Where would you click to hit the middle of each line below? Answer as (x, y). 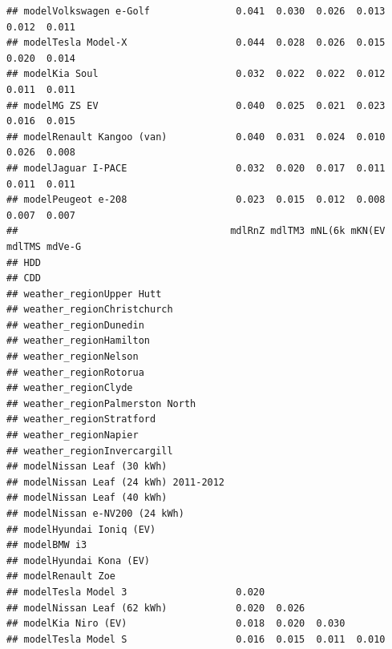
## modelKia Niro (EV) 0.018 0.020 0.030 (176, 624)
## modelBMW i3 (47, 545)
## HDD (24, 262)
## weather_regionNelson (73, 357)
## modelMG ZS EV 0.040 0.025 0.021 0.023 (196, 105)
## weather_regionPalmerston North (101, 403)
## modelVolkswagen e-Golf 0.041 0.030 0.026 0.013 (196, 11)
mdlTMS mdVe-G (44, 246)
